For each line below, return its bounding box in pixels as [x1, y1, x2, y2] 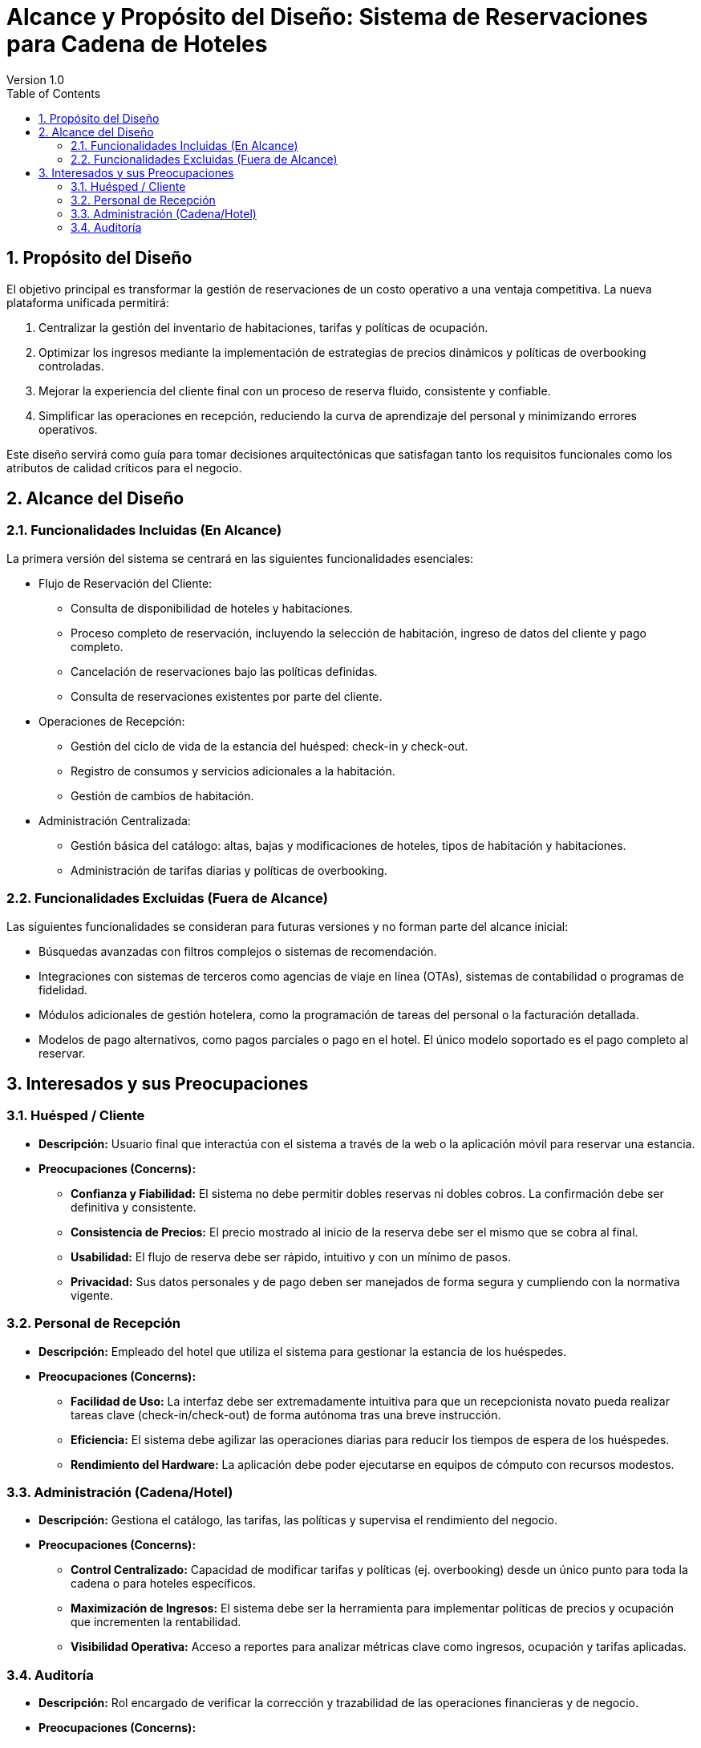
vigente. [71, 1288, 113, 1302]
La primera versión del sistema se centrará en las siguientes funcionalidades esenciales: [6, 551, 474, 565]
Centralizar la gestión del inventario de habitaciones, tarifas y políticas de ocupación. [38, 320, 488, 334]
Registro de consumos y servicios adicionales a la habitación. [71, 763, 395, 778]
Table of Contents [6, 86, 101, 100]
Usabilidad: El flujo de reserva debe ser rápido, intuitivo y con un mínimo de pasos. [71, 1249, 511, 1264]
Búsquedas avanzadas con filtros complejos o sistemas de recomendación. [38, 944, 437, 958]
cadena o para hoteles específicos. [71, 1576, 256, 1591]
